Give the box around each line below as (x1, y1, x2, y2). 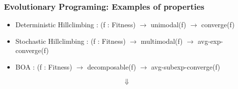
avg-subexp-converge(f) (151, 62, 220, 71)
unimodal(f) (150, 19, 186, 30)
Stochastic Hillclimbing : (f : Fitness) (15, 36, 126, 46)
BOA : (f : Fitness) (15, 62, 72, 71)
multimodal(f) (140, 36, 183, 46)
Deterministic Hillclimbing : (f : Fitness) (15, 19, 136, 30)
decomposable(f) (87, 62, 136, 71)
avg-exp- (198, 36, 223, 46)
